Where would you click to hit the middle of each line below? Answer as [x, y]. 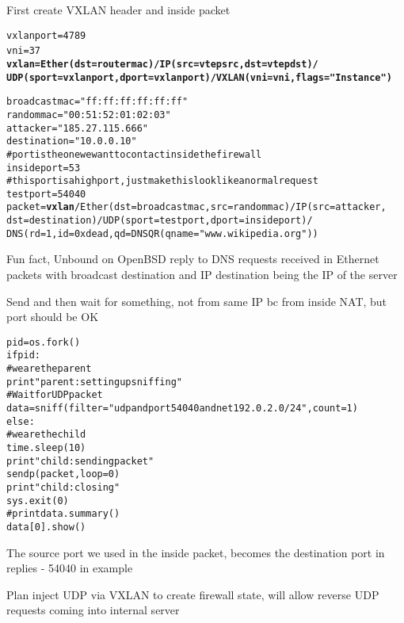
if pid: [23, 355]
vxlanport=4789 [46, 35]
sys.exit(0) [38, 501]
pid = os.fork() [44, 342]
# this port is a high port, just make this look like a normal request [162, 181]
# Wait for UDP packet [55, 395]
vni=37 [23, 51]
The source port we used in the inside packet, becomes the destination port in [196, 552]
